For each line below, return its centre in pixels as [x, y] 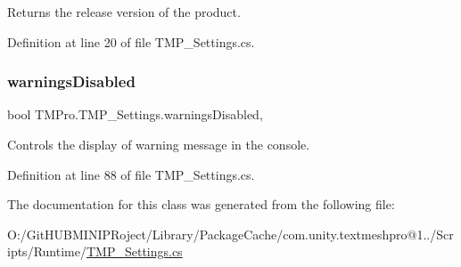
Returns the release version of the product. [124, 12]
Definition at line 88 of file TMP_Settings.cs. [131, 174]
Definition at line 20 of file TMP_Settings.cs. [131, 41]
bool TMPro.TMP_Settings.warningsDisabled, [135, 114]
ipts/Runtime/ [47, 251]
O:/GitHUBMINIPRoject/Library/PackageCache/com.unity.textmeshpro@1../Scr [230, 234]
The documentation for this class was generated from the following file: [201, 204]
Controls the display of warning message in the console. [159, 144]
